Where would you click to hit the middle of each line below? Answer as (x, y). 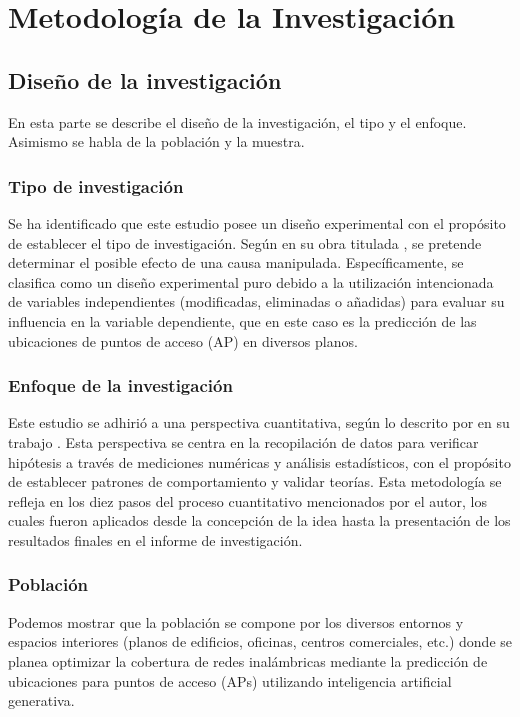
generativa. (41, 700)
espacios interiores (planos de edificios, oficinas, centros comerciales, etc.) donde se (260, 641)
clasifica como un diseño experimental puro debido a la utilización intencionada (251, 281)
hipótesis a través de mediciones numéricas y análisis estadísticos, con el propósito (259, 461)
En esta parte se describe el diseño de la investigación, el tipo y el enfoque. (237, 121)
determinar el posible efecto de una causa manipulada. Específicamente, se (236, 262)
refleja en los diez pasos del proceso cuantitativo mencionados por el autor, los (247, 500)
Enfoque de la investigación (120, 385)
